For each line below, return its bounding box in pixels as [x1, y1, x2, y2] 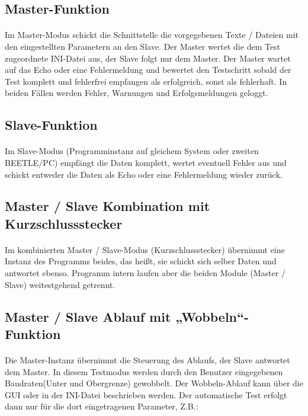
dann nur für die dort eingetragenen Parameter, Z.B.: [5, 400, 198, 412]
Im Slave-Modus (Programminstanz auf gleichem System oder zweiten [5, 145, 259, 157]
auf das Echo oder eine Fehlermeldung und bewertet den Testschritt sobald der [5, 63, 291, 76]
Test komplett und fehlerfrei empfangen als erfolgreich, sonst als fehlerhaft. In [5, 75, 287, 87]
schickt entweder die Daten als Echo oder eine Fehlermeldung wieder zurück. [5, 168, 283, 180]
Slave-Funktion [5, 116, 98, 134]
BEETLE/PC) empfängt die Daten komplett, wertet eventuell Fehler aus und [5, 156, 287, 168]
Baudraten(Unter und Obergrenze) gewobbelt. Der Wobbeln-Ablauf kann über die [5, 377, 303, 389]
